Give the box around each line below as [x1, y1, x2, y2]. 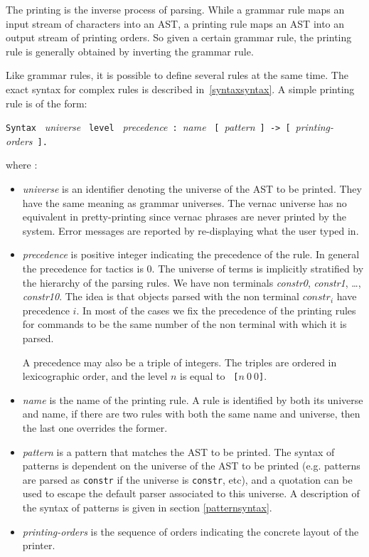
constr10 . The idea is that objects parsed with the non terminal [22, 289, 300, 304]
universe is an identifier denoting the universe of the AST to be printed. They [22, 181, 362, 196]
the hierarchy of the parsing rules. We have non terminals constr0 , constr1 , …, [22, 275, 361, 290]
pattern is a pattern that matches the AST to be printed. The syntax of [22, 444, 335, 459]
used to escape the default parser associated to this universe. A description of [22, 486, 360, 501]
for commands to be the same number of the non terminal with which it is [22, 317, 347, 331]
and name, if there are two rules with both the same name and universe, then [22, 406, 360, 421]
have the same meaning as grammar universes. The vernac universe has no [22, 195, 347, 210]
